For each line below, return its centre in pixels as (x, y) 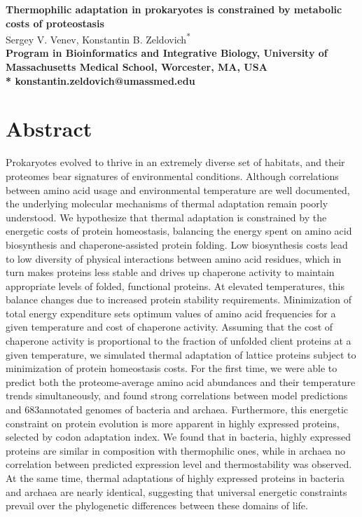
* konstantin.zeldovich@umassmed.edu (100, 80)
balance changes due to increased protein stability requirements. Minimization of (179, 299)
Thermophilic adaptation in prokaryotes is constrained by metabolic (174, 9)
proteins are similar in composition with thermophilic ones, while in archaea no (176, 450)
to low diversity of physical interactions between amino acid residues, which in (174, 258)
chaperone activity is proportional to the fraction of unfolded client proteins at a (179, 341)
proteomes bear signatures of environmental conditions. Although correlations (172, 175)
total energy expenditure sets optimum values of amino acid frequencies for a (171, 313)
